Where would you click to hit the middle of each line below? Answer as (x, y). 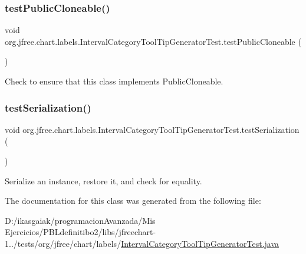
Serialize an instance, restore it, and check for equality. (103, 180)
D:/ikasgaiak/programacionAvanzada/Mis (80, 220)
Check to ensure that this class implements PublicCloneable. (114, 81)
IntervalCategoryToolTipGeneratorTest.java (200, 243)
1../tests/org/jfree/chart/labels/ (63, 243)
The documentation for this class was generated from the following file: (133, 201)
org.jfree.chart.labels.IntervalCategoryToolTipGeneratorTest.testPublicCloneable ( (153, 41)
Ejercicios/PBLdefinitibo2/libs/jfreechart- (80, 232)
